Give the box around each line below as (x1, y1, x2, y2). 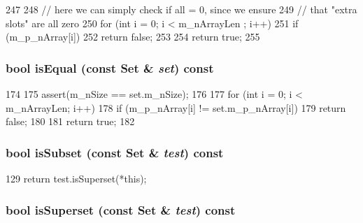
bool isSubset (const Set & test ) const (6, 143, 224, 161)
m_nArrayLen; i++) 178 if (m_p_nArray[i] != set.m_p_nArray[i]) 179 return (6, 100, 346, 115)
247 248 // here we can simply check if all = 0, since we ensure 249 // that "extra (6, 2, 357, 16)
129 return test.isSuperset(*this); (6, 171, 147, 185)
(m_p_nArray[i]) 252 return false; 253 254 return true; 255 (6, 29, 260, 44)
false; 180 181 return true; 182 (6, 114, 135, 129)
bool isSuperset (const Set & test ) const (6, 201, 236, 218)
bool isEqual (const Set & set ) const (6, 59, 214, 76)
